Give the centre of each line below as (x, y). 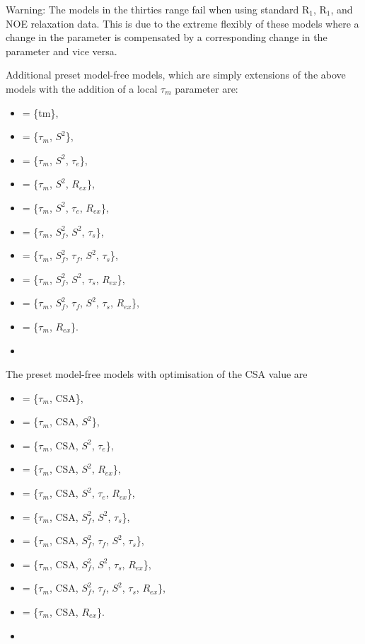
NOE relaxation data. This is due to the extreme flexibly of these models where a (182, 23)
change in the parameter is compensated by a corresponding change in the (167, 37)
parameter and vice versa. (62, 51)
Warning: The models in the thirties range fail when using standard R (158, 9)
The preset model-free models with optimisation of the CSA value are (157, 374)
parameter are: (207, 88)
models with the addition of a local (82, 88)
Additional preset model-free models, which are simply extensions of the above (176, 75)
